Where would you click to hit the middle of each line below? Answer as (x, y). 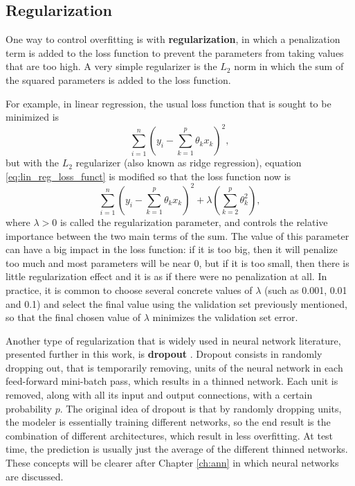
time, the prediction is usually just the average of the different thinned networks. (177, 449)
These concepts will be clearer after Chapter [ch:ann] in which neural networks (172, 463)
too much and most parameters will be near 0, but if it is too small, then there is (177, 262)
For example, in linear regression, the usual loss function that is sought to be (169, 103)
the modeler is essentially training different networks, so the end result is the (168, 422)
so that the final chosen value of (73, 317)
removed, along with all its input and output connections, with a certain (159, 395)
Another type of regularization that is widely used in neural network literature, (173, 340)
